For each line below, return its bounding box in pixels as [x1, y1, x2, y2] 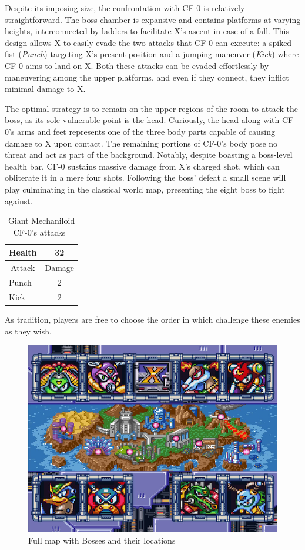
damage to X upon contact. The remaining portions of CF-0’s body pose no [5, 137, 278, 149]
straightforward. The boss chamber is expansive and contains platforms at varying [5, 13, 301, 25]
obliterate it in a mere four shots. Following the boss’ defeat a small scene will [5, 171, 286, 184]
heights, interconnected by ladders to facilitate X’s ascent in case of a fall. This [5, 25, 289, 37]
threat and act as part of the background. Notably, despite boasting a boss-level [5, 148, 293, 161]
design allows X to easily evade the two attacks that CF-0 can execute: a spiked [5, 36, 292, 48]
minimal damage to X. [5, 82, 86, 95]
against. [5, 194, 33, 207]
